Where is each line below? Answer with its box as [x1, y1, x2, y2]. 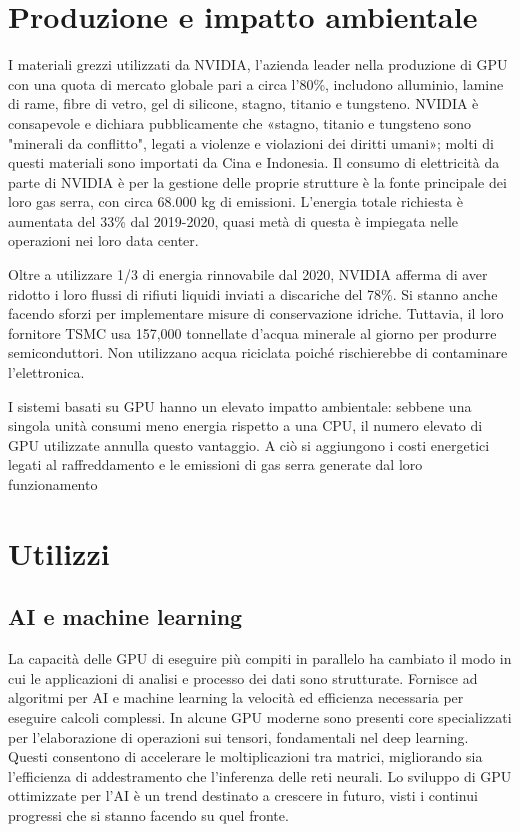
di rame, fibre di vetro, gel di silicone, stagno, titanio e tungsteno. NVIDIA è [8, 93, 479, 114]
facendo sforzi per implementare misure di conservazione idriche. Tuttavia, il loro [8, 303, 504, 324]
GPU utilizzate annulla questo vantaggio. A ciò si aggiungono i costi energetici [8, 434, 490, 455]
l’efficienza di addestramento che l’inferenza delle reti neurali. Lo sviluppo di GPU [8, 765, 512, 786]
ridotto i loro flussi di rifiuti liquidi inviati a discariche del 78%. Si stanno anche [8, 283, 498, 304]
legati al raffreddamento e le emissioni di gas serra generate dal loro [8, 454, 423, 475]
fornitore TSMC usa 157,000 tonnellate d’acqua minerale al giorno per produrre [8, 322, 497, 343]
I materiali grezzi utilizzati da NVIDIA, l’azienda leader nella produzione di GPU [8, 54, 508, 75]
